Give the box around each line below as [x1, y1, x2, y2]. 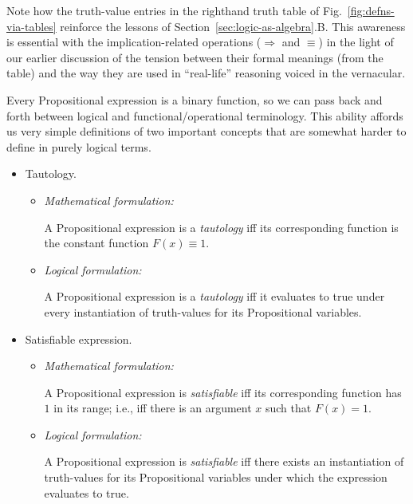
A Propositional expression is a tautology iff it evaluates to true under [44, 288, 385, 305]
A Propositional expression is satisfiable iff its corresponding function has [44, 384, 402, 400]
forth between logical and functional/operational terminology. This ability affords [6, 107, 403, 124]
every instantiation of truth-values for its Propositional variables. [44, 303, 362, 320]
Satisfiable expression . [25, 330, 132, 347]
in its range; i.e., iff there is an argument [53, 400, 252, 416]
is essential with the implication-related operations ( [6, 33, 262, 50]
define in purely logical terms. [6, 138, 151, 155]
